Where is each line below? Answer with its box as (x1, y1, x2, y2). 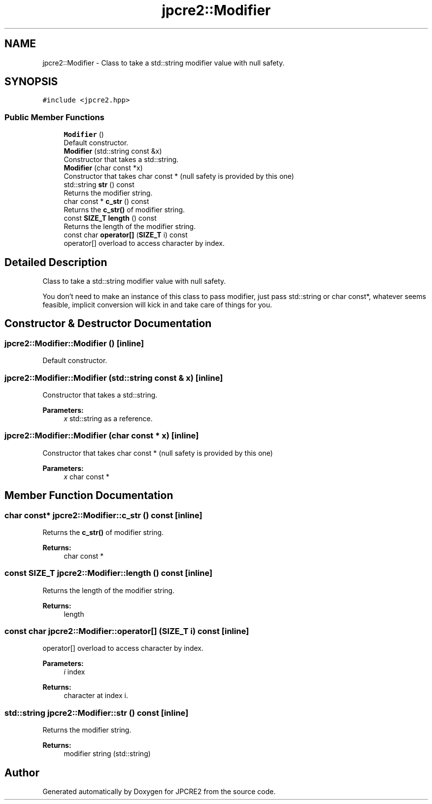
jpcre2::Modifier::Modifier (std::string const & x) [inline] (4, 372, 223, 383)
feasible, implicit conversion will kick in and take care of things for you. (42, 301, 272, 309)
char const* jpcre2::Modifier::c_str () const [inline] (4, 510, 202, 520)
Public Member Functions (4, 112, 104, 122)
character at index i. (64, 691, 128, 700)
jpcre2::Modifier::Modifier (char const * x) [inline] (4, 431, 199, 441)
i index (64, 668, 85, 676)
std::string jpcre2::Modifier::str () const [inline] (4, 707, 189, 718)
